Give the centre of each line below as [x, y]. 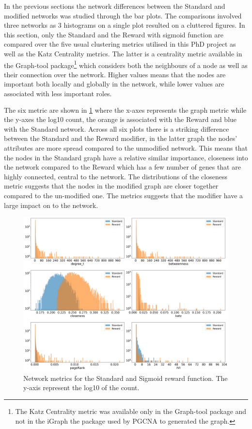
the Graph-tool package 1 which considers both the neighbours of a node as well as [126, 64]
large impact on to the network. [51, 205]
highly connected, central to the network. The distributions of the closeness [116, 176]
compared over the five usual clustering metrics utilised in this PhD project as [120, 44]
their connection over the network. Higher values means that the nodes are [115, 74]
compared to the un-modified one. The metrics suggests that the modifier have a [124, 195]
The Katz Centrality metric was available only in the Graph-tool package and [131, 411]
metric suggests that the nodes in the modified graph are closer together [111, 186]
